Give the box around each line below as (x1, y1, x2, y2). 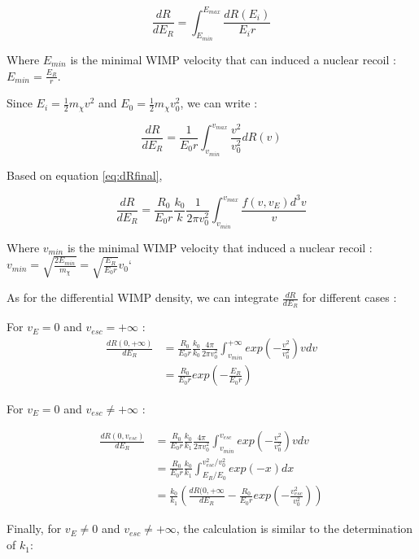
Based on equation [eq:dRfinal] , (7, 166, 163, 183)
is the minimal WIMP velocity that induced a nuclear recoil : (67, 238, 373, 255)
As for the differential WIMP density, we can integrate (7, 289, 279, 306)
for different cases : (302, 289, 397, 306)
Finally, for (7, 520, 62, 537)
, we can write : (180, 94, 258, 111)
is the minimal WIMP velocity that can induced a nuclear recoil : (70, 50, 396, 68)
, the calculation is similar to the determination (176, 520, 413, 537)
